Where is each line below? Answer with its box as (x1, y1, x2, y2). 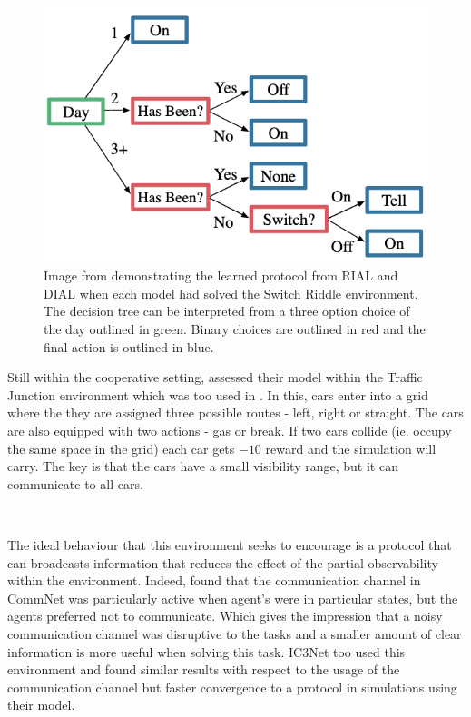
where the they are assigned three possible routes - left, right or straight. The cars (7, 403, 464, 422)
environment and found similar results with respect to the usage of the (7, 660, 400, 679)
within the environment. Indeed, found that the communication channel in (7, 571, 421, 590)
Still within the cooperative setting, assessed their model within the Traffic (7, 368, 423, 387)
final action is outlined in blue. (44, 337, 214, 356)
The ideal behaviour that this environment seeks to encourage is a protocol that (7, 535, 452, 554)
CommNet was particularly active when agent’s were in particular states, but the (7, 588, 458, 607)
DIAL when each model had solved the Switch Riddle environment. (44, 283, 418, 302)
